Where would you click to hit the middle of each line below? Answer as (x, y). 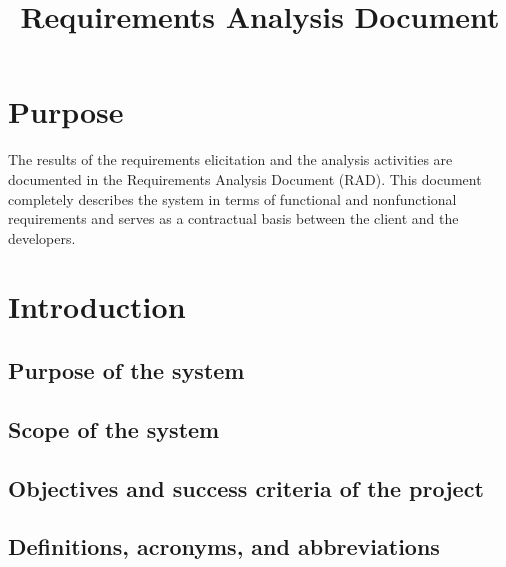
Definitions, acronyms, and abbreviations (224, 546)
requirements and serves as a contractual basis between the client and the (233, 218)
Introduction (97, 306)
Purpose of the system (126, 370)
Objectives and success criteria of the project (246, 487)
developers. (42, 237)
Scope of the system (114, 428)
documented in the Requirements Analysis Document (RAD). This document (245, 178)
